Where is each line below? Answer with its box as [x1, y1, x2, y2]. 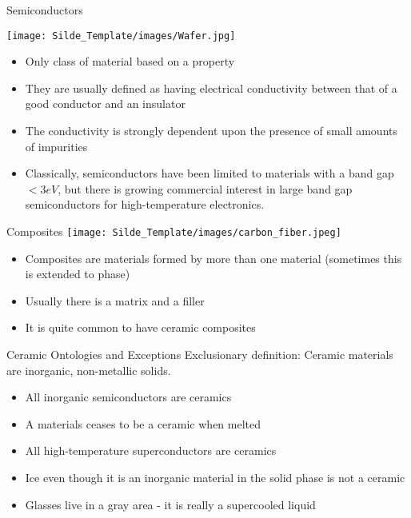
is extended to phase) [25, 265, 130, 282]
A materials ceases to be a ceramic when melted [25, 415, 261, 432]
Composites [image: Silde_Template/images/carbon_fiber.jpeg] [6, 223, 341, 239]
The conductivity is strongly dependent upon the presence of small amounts [25, 122, 397, 139]
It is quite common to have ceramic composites [25, 319, 256, 336]
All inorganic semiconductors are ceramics [25, 388, 232, 405]
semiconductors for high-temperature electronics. [25, 196, 265, 213]
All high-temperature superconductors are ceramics [25, 442, 277, 459]
